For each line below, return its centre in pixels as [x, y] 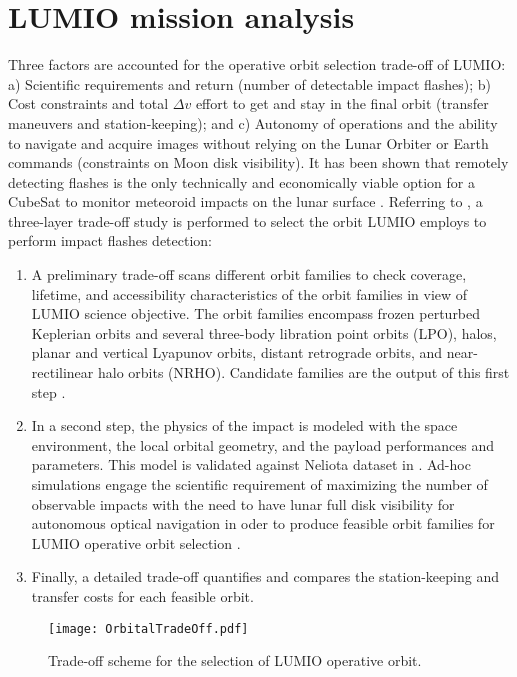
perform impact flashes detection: [110, 240]
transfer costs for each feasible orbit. [142, 595]
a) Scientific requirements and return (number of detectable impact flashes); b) [250, 83]
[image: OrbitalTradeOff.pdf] [148, 628]
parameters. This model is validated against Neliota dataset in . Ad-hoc [251, 464]
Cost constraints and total [88, 103]
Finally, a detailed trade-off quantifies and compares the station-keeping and [265, 576]
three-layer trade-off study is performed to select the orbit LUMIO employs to [247, 220]
